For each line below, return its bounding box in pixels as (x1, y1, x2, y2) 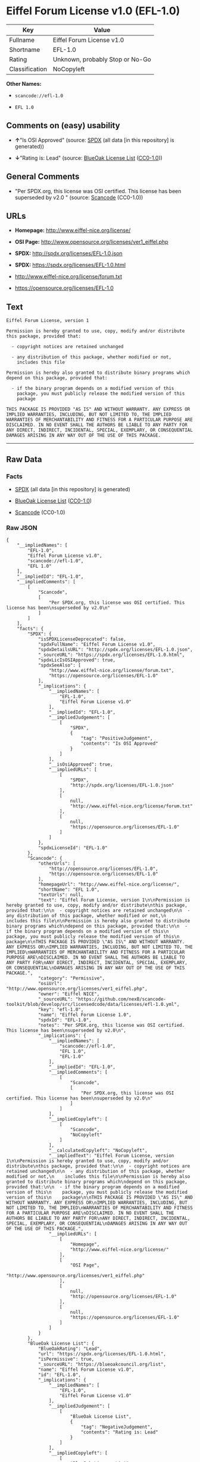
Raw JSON (6, 524, 37, 532)
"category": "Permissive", (37, 975, 105, 981)
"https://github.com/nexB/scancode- (75, 996, 167, 1002)
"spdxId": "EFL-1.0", (37, 1017, 92, 1023)
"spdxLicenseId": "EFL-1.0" (37, 845, 108, 851)
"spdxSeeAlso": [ (37, 662, 82, 668)
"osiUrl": (37, 981, 62, 987)
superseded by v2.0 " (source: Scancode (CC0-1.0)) (14, 194, 143, 201)
